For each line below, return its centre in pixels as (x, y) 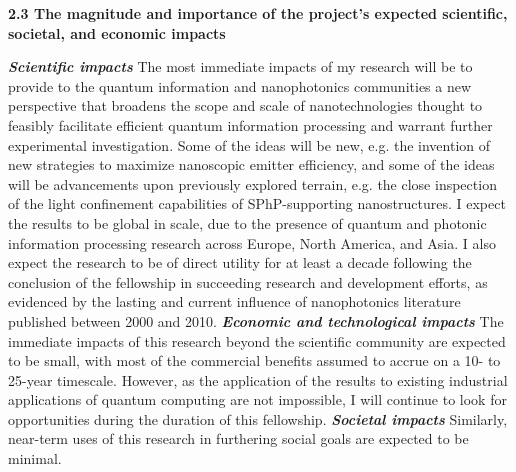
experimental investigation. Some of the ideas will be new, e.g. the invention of (249, 144)
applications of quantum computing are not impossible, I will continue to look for (257, 399)
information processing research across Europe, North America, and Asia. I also (252, 242)
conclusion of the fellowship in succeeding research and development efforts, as (248, 281)
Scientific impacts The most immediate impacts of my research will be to (240, 66)
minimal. (35, 458)
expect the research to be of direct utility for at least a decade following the (240, 262)
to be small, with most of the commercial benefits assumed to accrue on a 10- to (254, 360)
